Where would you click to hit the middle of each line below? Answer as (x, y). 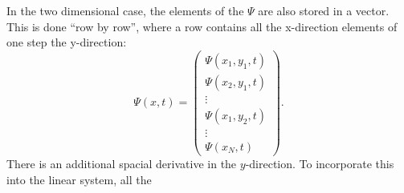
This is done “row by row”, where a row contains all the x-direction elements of (202, 26)
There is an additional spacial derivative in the (122, 164)
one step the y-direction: (67, 42)
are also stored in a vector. (324, 10)
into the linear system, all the (79, 179)
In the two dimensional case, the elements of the (125, 10)
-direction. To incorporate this (320, 164)
